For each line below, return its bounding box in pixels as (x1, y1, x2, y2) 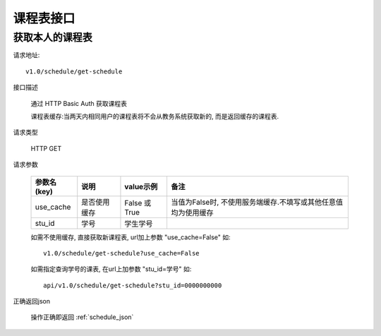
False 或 (124, 198, 152, 208)
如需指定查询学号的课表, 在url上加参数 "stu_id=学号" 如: (30, 265, 192, 273)
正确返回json (13, 297, 51, 306)
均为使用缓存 (170, 208, 214, 217)
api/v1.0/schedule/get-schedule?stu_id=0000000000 (43, 281, 222, 289)
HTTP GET (30, 144, 62, 152)
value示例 (124, 181, 158, 191)
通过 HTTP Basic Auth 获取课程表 (30, 99, 127, 107)
